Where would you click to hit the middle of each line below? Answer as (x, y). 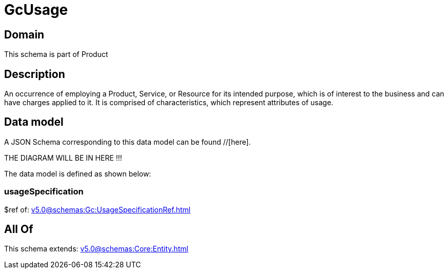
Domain (24, 34)
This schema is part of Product (56, 54)
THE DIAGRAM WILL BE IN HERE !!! (63, 158)
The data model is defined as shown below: (78, 173)
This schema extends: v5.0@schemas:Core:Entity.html (96, 249)
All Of (19, 229)
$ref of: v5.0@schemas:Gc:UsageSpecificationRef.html (98, 209)
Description (35, 74)
